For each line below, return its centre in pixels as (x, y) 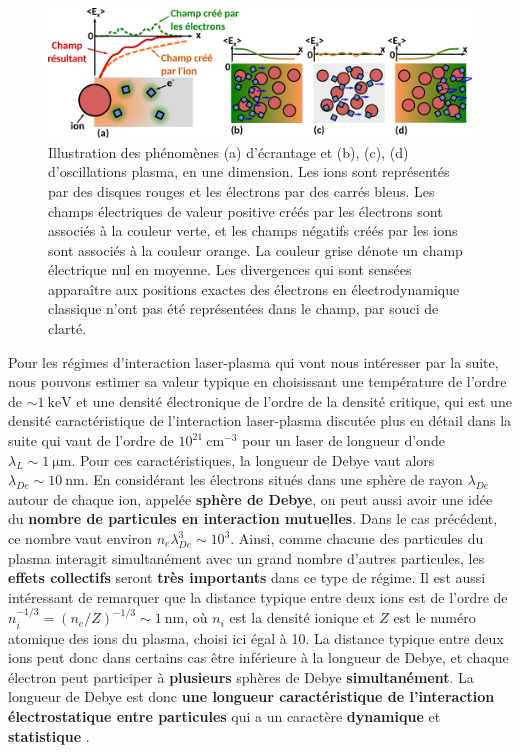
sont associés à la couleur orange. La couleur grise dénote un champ (255, 249)
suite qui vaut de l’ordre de (91, 440)
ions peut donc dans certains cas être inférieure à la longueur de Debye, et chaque (258, 657)
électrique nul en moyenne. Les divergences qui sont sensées (230, 269)
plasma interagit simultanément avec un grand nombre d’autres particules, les (246, 557)
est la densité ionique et (302, 617)
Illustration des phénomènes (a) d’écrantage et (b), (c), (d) (228, 151)
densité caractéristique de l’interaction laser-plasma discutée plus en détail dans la (260, 420)
